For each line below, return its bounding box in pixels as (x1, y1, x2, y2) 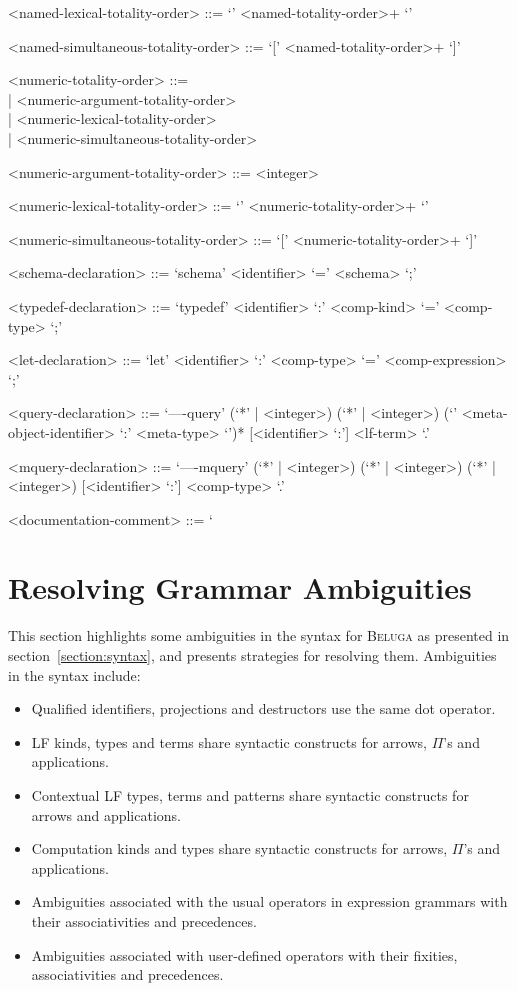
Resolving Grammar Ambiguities (8, 567, 472, 608)
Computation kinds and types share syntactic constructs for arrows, (31, 838, 448, 859)
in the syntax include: (8, 664, 141, 685)
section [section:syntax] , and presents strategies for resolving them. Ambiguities (8, 645, 497, 665)
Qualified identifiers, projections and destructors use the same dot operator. (31, 698, 496, 719)
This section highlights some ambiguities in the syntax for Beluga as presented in (8, 625, 510, 646)
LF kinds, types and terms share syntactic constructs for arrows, (31, 731, 427, 752)
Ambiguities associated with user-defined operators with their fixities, (31, 944, 458, 965)
